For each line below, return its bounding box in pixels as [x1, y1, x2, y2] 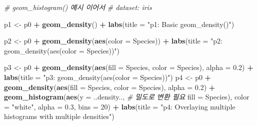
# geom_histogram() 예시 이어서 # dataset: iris [4, 2, 152, 12]
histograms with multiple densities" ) [4, 111, 114, 121]
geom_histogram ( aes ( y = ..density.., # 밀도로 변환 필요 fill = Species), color [4, 91, 249, 102]
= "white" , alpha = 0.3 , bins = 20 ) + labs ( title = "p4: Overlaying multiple [4, 101, 235, 111]
